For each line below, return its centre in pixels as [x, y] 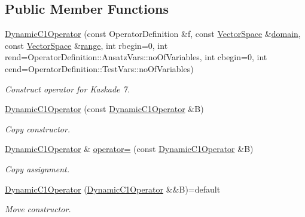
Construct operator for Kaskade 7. [68, 89]
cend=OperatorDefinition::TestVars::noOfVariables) [99, 68]
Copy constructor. [38, 128]
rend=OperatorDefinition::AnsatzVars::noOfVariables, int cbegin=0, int [136, 57]
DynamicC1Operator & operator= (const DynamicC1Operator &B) [129, 149]
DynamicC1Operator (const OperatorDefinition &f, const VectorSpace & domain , [153, 34]
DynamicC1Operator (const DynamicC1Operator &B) [104, 109]
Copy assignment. [37, 168]
